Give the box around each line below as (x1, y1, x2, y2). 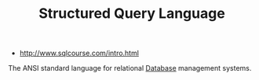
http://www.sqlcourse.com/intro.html (19, 48, 140, 58)
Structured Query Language (38, 5, 225, 23)
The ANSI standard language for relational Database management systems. (8, 64, 252, 73)
